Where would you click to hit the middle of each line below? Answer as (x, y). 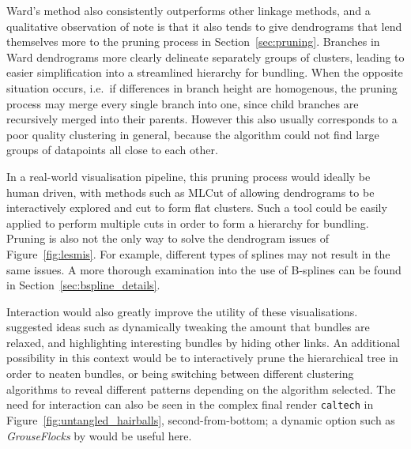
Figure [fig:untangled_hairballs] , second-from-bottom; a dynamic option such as (201, 419)
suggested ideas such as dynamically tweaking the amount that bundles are (188, 327)
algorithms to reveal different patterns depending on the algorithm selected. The (201, 389)
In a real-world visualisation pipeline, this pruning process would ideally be (189, 176)
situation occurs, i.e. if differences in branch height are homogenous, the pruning (202, 87)
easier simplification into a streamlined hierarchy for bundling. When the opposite (205, 72)
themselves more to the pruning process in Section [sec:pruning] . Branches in (193, 42)
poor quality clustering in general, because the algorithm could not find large (193, 134)
